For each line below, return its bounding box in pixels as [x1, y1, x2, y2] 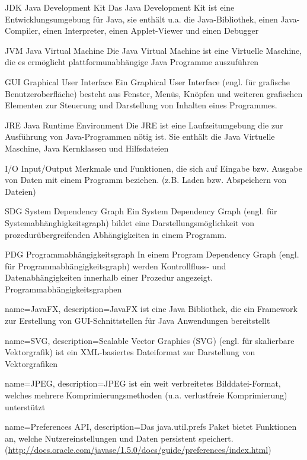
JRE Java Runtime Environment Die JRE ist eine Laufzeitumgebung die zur [5, 118, 283, 131]
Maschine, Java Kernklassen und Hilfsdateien [5, 141, 169, 154]
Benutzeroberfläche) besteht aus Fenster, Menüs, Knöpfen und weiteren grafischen [5, 87, 303, 99]
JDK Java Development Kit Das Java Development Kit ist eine [5, 1, 235, 13]
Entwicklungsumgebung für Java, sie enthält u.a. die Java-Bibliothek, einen [5, 12, 278, 25]
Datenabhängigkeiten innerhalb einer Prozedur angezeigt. [5, 271, 213, 284]
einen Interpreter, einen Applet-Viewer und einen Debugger [43, 24, 259, 37]
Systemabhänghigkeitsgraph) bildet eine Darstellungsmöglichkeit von [5, 216, 255, 229]
